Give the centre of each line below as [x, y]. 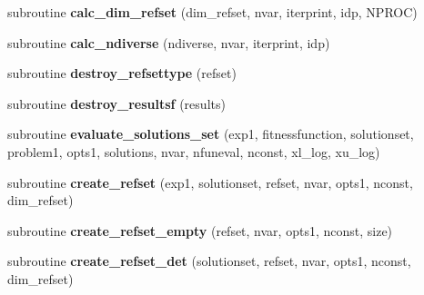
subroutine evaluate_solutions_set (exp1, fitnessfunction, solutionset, [211, 134]
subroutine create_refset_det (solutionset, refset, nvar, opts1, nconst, [209, 261]
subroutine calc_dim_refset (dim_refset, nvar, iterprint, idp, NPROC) [212, 12]
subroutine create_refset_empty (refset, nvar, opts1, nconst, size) [200, 230]
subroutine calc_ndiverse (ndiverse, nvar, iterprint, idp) [169, 42]
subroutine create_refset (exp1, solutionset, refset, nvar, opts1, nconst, [210, 182]
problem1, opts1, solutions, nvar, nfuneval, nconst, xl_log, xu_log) [194, 151]
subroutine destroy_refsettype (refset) [122, 73]
